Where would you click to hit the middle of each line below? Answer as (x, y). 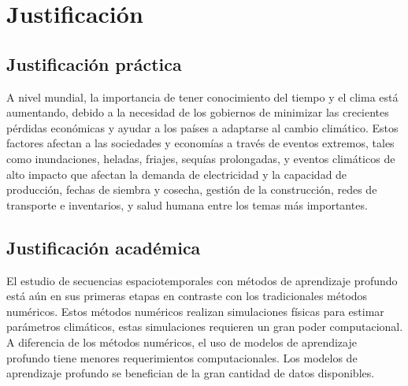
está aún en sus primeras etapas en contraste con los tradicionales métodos (187, 296)
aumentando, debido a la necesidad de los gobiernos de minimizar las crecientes (198, 112)
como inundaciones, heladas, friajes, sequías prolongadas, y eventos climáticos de (201, 158)
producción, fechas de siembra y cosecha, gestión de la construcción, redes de (192, 189)
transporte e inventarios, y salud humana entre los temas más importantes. (187, 204)
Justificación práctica (94, 63)
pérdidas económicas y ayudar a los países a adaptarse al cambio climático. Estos (202, 127)
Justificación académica (104, 247)
